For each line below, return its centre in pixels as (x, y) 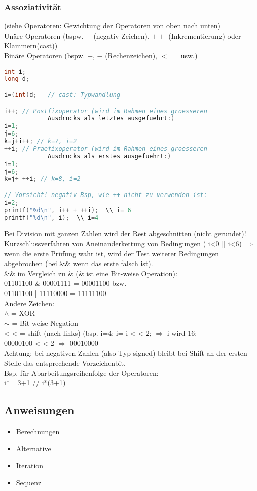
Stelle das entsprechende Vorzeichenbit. (65, 363)
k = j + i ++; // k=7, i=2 (41, 141)
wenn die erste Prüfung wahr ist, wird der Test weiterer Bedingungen (112, 253)
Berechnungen (38, 431)
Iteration (30, 465)
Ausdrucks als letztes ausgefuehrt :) (111, 119)
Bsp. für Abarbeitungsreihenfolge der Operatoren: (81, 372)
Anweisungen (39, 410)
